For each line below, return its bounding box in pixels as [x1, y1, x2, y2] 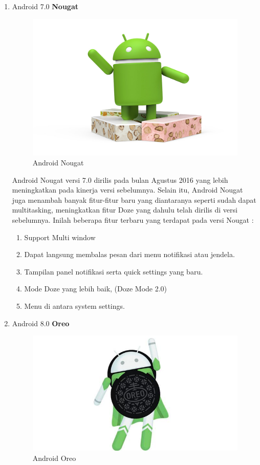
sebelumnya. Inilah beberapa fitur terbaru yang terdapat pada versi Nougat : [12, 215, 254, 225]
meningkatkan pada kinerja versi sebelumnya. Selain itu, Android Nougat [12, 184, 243, 195]
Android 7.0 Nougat [12, 1, 78, 11]
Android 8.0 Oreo [12, 318, 70, 328]
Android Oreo [32, 452, 76, 463]
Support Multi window [24, 231, 96, 242]
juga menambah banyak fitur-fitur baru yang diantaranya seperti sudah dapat [12, 194, 256, 205]
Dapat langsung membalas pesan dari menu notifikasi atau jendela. [24, 249, 235, 260]
